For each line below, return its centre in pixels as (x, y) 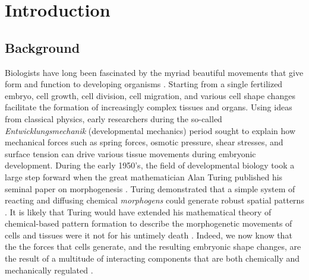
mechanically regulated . (49, 270)
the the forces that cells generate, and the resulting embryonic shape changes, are (153, 246)
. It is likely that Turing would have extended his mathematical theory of (138, 211)
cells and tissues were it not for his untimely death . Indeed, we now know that (149, 235)
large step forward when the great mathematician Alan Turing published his (144, 176)
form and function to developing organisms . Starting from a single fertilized (144, 84)
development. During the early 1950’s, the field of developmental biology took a (150, 165)
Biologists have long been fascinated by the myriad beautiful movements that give (154, 72)
